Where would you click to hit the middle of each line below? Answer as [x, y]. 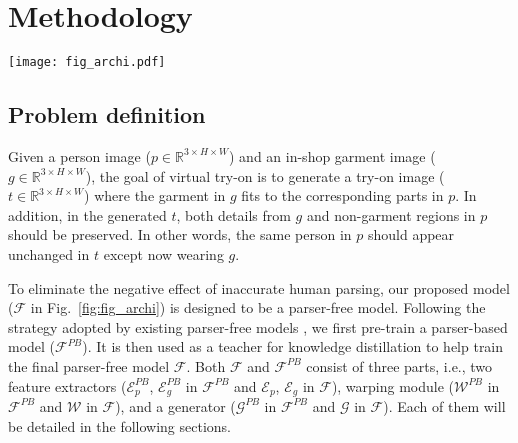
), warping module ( [393, 385]
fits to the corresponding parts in [342, 195]
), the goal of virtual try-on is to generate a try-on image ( [265, 175]
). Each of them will [444, 405]
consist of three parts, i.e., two [399, 365]
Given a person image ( [79, 155]
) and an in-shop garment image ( [332, 155]
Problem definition [107, 114]
